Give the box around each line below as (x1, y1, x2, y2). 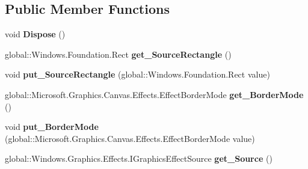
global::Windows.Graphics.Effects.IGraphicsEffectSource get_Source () (5, 152, 273, 165)
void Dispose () (5, 28, 66, 40)
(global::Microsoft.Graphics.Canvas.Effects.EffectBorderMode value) (5, 132, 255, 144)
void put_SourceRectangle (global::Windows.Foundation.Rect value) (5, 68, 270, 81)
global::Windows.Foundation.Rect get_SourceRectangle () (5, 48, 232, 60)
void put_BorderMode (5, 120, 99, 133)
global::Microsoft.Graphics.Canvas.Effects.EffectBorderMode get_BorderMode (5, 88, 304, 100)
